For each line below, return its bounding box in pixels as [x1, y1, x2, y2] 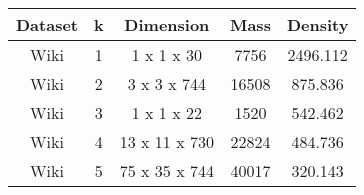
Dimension [124, 13, 210, 36]
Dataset [16, 13, 79, 36]
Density [286, 13, 349, 36]
